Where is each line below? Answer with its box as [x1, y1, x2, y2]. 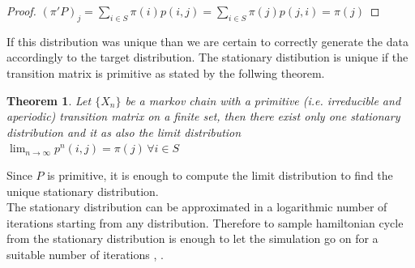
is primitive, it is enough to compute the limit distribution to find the [47, 166, 393, 183]
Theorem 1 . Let [6, 91, 92, 108]
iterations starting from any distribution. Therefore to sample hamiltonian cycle [6, 214, 404, 231]
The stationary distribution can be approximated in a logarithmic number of [6, 198, 387, 215]
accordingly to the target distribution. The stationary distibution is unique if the [6, 49, 409, 66]
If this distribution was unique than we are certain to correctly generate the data [6, 32, 409, 49]
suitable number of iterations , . [6, 245, 164, 262]
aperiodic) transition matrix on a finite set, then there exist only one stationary [6, 108, 400, 125]
